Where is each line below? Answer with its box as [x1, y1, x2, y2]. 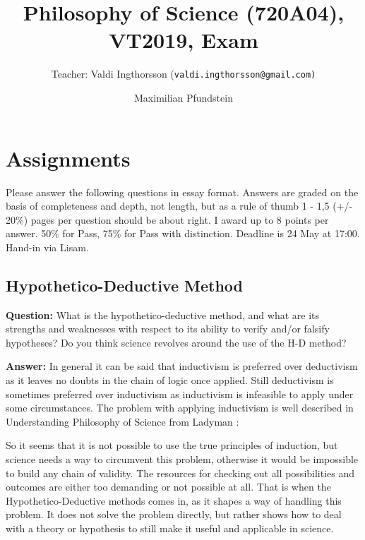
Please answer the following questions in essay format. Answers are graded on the [6, 184, 359, 199]
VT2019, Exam [109, 25, 258, 54]
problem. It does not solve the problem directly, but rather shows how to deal [6, 507, 342, 522]
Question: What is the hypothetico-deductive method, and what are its [6, 307, 320, 322]
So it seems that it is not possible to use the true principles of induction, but [6, 438, 338, 452]
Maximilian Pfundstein [134, 90, 233, 104]
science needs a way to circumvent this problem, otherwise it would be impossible [6, 452, 359, 467]
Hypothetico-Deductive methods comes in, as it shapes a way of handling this [6, 493, 342, 508]
